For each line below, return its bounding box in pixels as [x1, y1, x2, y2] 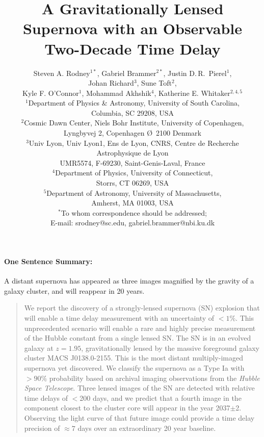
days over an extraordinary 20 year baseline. [77, 422, 216, 433]
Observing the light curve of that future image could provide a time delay [24, 412, 255, 423]
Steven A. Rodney [33, 67, 90, 78]
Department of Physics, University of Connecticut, [55, 167, 213, 178]
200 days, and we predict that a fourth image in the [80, 392, 242, 403]
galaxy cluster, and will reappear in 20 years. [4, 285, 145, 296]
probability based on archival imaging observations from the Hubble [49, 372, 260, 383]
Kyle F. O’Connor [22, 87, 79, 98]
